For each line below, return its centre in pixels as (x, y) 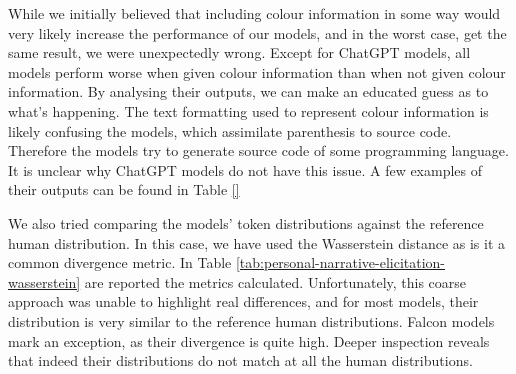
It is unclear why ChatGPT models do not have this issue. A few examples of (245, 169)
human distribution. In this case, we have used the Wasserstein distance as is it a (257, 242)
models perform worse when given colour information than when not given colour (257, 71)
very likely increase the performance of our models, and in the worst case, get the (257, 32)
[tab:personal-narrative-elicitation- (340, 262)
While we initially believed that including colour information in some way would (254, 13)
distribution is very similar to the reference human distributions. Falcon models (251, 320)
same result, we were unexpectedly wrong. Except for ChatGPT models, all (239, 52)
